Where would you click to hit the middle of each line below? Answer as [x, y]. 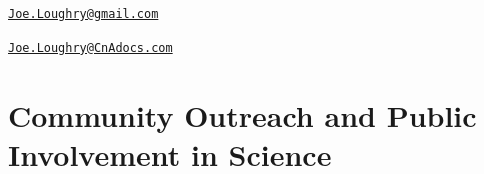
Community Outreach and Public [242, 114]
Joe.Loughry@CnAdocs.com [90, 47]
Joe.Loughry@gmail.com [83, 14]
